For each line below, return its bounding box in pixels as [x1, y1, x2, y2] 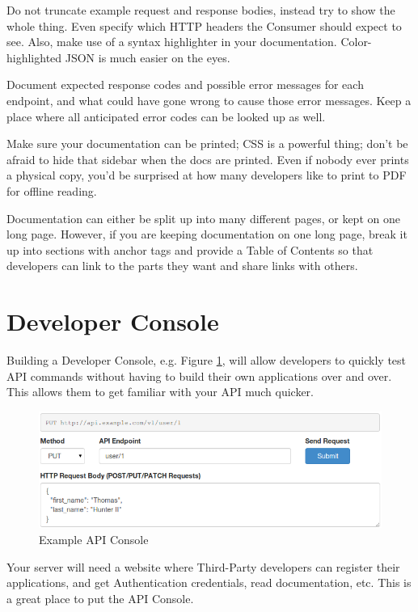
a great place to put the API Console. [6, 589, 194, 606]
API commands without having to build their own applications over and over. [6, 367, 392, 384]
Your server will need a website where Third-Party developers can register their [6, 558, 400, 575]
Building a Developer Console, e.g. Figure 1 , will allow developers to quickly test [6, 352, 407, 369]
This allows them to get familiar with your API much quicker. [6, 383, 315, 400]
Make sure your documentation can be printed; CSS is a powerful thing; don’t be [6, 135, 408, 152]
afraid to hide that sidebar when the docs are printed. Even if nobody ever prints [6, 150, 409, 167]
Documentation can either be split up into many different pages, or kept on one [6, 209, 400, 226]
